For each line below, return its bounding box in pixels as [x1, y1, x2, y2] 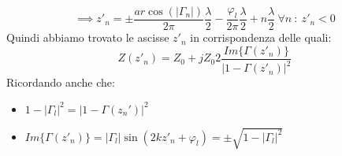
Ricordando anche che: [6, 74, 115, 91]
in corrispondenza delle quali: [190, 29, 332, 46]
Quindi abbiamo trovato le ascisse [6, 29, 169, 46]
